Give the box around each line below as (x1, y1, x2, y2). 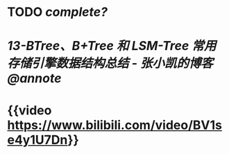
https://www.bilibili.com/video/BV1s (7, 117, 222, 132)
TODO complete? (7, 4, 108, 20)
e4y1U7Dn (7, 132, 68, 148)
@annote (7, 71, 62, 87)
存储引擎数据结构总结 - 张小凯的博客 (7, 55, 214, 71)
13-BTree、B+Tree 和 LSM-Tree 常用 (7, 38, 217, 54)
